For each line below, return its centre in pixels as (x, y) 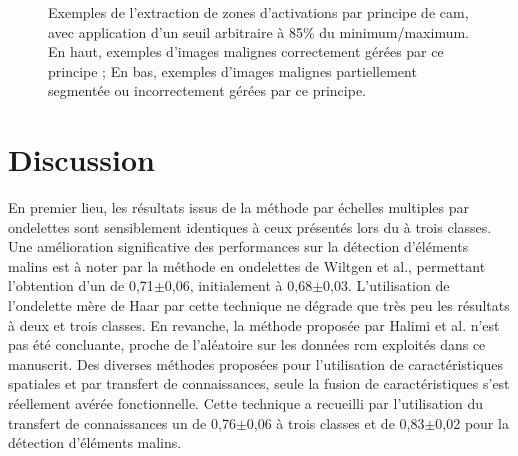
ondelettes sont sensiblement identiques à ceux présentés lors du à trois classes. (250, 226)
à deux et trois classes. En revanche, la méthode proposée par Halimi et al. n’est (254, 324)
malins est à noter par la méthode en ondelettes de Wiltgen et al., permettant (247, 265)
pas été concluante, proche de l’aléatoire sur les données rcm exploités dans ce (247, 344)
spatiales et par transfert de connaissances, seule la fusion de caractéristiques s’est (259, 383)
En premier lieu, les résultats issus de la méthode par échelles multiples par (239, 207)
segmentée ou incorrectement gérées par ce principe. (207, 90)
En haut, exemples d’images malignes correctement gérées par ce (246, 51)
